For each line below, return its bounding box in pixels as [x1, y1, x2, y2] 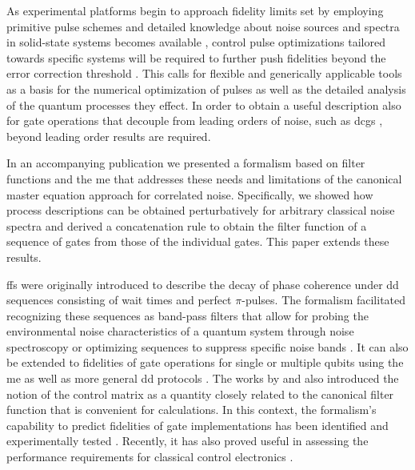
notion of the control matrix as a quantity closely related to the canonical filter [6, 385, 394, 402]
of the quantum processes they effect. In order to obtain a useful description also [6, 96, 401, 113]
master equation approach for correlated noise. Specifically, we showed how [6, 186, 373, 203]
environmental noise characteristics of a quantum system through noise [6, 323, 354, 339]
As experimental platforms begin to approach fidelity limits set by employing [6, 2, 384, 18]
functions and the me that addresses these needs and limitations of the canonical [6, 170, 402, 187]
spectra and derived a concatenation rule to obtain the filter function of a [6, 217, 367, 234]
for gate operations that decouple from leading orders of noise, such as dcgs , [6, 112, 383, 129]
